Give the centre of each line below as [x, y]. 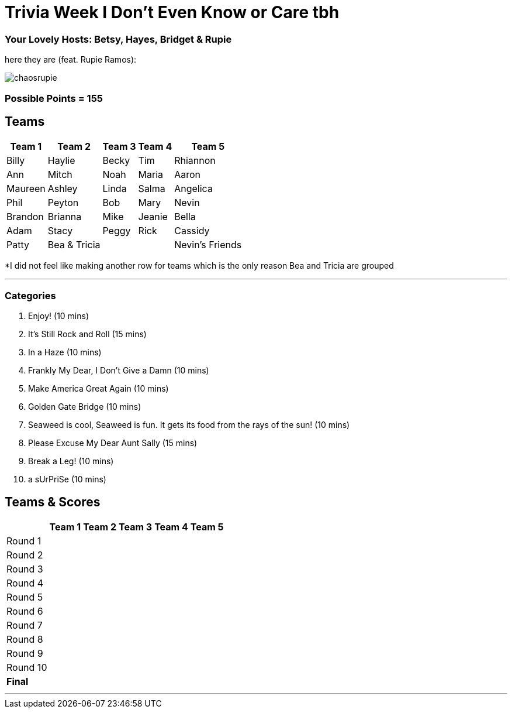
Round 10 [27, 667]
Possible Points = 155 [54, 98]
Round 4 [25, 583]
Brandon [25, 217]
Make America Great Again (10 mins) [98, 389]
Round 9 [25, 653]
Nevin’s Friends [208, 245]
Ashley [63, 189]
